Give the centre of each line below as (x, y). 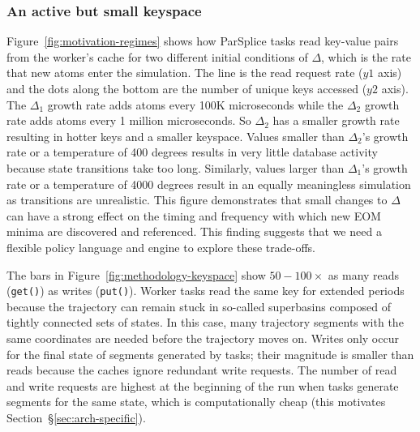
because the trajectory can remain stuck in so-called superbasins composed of (199, 306)
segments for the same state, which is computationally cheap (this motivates (196, 402)
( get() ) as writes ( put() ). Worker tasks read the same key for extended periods (206, 291)
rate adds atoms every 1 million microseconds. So (129, 120)
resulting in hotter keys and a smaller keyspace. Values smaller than (176, 136)
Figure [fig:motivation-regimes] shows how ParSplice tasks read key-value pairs (203, 41)
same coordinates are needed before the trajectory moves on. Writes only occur (203, 338)
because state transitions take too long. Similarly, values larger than (176, 167)
